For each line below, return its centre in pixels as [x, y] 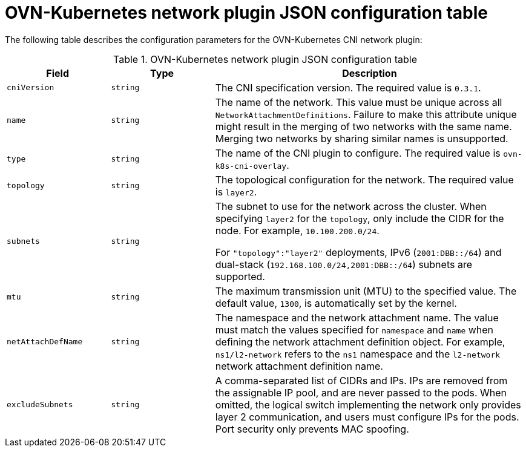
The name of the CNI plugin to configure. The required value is [358, 153]
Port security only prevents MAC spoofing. [312, 429]
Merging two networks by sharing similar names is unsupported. [362, 138]
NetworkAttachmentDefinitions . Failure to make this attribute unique [366, 114]
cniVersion [31, 88]
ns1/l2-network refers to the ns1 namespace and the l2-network [358, 354]
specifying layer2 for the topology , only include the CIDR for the [360, 218]
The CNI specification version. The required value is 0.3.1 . [348, 87]
